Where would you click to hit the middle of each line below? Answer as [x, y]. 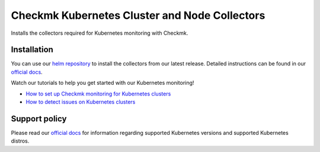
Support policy [39, 119]
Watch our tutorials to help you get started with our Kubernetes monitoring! [103, 83]
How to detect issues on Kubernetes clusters [81, 102]
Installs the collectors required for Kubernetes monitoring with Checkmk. [100, 33]
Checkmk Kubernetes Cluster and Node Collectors [138, 15]
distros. [20, 141]
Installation [32, 50]
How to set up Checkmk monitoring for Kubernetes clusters [98, 94]
